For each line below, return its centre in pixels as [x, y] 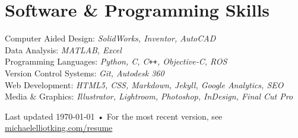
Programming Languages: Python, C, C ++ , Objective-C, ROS [116, 61]
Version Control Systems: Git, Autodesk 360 [85, 73]
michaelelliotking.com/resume [59, 128]
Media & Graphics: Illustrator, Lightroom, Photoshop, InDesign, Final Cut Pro [149, 96]
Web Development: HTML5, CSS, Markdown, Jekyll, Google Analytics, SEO [144, 84]
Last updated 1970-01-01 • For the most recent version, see [114, 116]
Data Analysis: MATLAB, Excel [63, 49]
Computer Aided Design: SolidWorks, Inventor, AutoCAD [110, 38]
